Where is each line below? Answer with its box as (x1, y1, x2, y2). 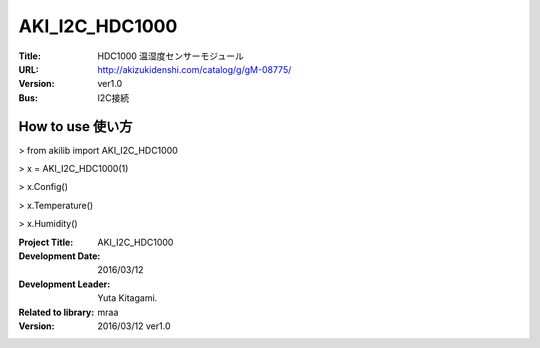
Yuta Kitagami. (97, 292, 158, 304)
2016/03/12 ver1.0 (97, 320, 171, 332)
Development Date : (18, 250, 101, 262)
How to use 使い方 (18, 118, 133, 135)
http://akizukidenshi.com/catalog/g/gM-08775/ (97, 63, 292, 75)
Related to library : (18, 306, 95, 318)
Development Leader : (18, 278, 111, 290)
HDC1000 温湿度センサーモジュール (97, 50, 244, 62)
